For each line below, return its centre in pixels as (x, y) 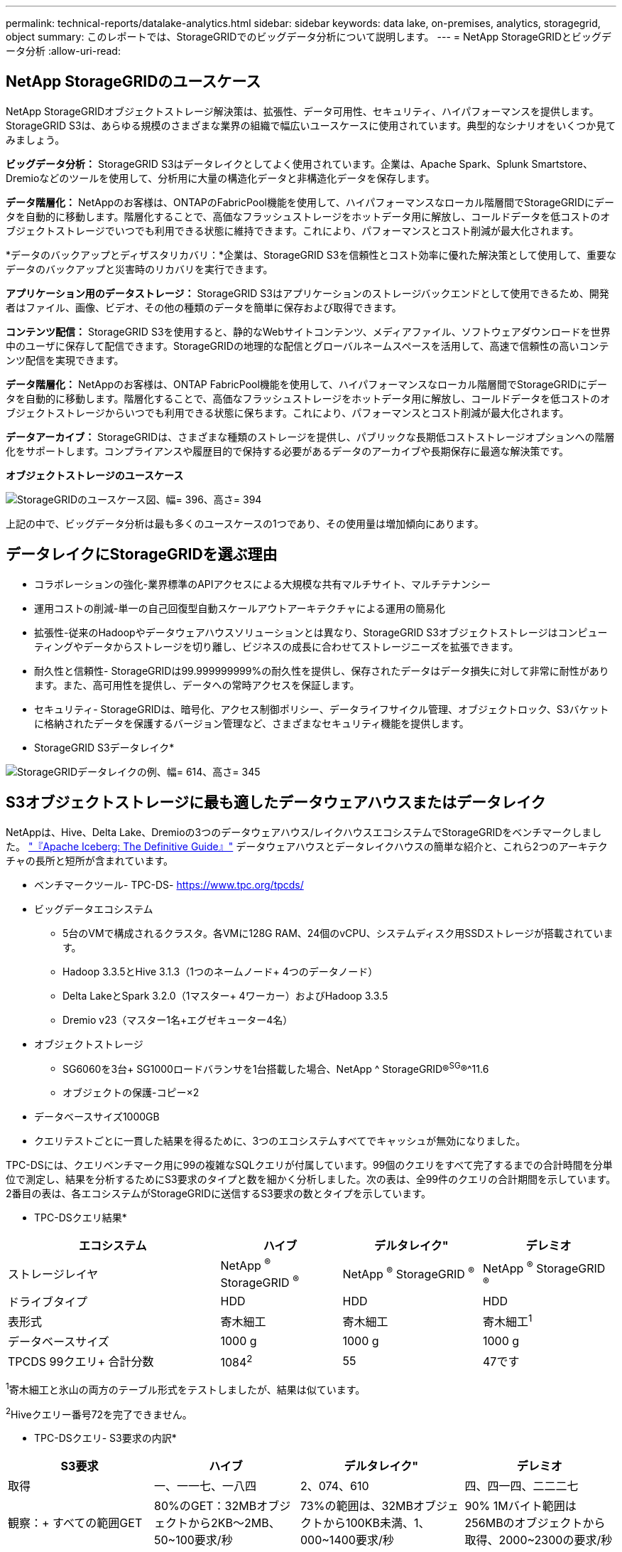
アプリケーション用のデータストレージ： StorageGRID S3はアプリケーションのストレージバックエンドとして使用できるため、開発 (307, 293)
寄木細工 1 (508, 1321)
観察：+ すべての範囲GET (75, 1523)
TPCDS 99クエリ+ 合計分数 (81, 1362)
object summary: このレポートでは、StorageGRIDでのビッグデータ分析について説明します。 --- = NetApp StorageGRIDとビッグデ (309, 37)
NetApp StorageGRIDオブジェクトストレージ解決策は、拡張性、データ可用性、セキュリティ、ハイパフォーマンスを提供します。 (302, 111)
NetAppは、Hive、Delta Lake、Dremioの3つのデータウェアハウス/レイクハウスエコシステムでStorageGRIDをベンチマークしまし (304, 832)
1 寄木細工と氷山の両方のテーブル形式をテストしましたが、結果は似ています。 (186, 1388)
